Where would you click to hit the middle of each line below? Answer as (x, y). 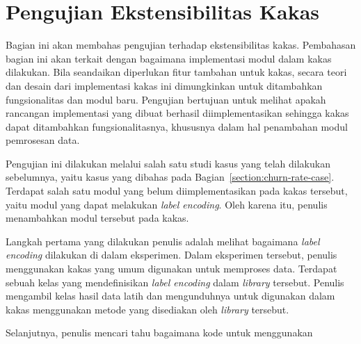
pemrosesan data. (43, 140)
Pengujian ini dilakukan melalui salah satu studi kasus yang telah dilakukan (168, 163)
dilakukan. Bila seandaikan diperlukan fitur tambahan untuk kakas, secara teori (176, 72)
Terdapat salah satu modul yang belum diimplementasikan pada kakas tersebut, (177, 191)
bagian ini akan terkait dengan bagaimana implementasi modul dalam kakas (169, 58)
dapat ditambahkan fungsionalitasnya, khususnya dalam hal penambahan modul (177, 126)
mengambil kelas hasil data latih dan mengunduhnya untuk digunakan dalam (170, 296)
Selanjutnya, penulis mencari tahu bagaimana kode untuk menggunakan (159, 333)
